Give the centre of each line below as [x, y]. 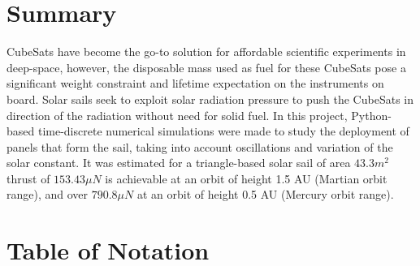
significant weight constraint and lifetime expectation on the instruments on [195, 83]
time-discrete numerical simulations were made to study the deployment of [223, 131]
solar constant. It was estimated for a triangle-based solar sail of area [179, 163]
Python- [371, 115]
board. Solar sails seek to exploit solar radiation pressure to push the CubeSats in [210, 99]
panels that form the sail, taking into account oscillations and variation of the [200, 146]
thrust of [28, 178]
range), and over [48, 194]
